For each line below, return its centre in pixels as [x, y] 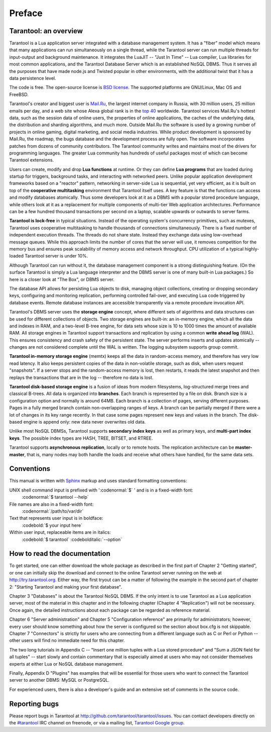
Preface [26, 13]
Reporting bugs [34, 704]
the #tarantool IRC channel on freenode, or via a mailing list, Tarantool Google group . [97, 723]
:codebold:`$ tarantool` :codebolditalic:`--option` [72, 539]
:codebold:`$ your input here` [52, 525]
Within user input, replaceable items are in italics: [60, 532]
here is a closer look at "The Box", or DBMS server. [62, 279]
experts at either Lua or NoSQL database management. [66, 664]
